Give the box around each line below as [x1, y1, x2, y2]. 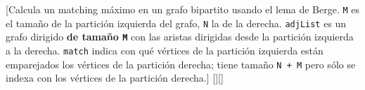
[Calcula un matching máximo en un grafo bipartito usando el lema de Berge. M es [6, 2, 360, 16]
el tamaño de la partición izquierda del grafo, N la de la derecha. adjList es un [6, 15, 347, 30]
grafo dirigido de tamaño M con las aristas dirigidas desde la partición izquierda [6, 29, 354, 44]
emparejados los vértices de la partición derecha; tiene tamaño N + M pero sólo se [6, 57, 356, 71]
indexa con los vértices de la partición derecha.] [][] [6, 70, 224, 85]
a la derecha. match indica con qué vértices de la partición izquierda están [6, 43, 324, 57]
